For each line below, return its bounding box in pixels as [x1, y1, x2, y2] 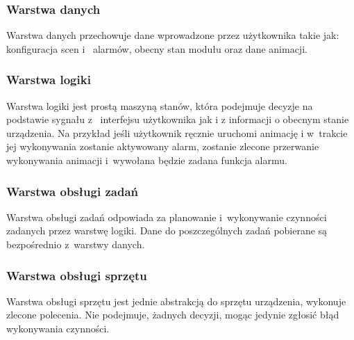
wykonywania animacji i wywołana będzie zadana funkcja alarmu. [6, 153, 287, 167]
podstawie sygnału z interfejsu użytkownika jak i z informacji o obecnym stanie [6, 112, 349, 127]
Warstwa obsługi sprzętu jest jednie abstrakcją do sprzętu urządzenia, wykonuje [6, 293, 346, 308]
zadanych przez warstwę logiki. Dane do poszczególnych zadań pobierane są [6, 223, 328, 238]
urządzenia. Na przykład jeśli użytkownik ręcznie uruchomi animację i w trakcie [6, 125, 348, 140]
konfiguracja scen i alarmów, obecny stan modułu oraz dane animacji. [6, 41, 307, 56]
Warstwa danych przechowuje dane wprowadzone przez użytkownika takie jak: [6, 28, 339, 42]
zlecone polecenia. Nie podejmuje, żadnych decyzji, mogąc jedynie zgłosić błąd [6, 307, 339, 322]
